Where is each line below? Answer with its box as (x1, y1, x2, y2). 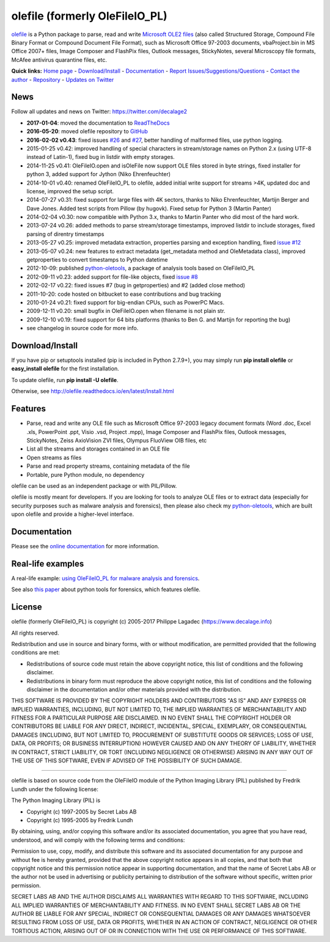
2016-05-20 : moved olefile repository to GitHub (26, 128, 148, 135)
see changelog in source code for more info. (26, 325, 139, 332)
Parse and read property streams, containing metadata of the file (26, 462, 191, 470)
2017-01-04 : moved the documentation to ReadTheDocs (26, 119, 170, 127)
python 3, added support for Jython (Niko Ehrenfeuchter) (26, 171, 171, 178)
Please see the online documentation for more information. (11, 542, 159, 550)
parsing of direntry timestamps (26, 230, 105, 238)
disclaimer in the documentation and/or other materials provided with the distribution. (26, 685, 242, 693)
